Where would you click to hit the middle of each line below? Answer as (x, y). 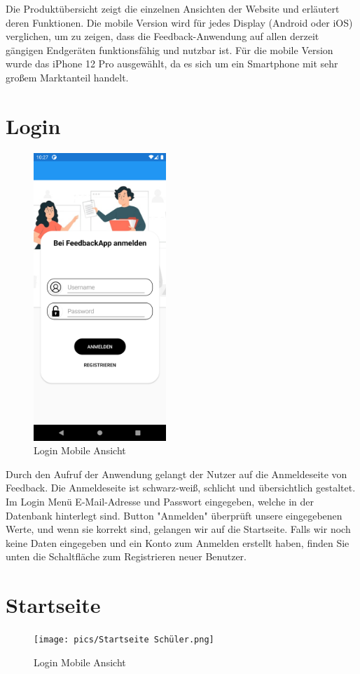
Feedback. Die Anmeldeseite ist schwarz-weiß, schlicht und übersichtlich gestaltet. (181, 488)
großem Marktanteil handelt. (67, 77)
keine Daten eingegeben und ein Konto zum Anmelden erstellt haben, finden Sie (178, 542)
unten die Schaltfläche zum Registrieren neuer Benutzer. (126, 556)
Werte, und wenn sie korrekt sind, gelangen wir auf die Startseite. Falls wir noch (178, 529)
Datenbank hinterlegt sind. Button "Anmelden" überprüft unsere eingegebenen (174, 515)
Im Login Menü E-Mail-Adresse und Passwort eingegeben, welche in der (160, 502)
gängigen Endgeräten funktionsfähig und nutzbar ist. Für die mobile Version (169, 49)
